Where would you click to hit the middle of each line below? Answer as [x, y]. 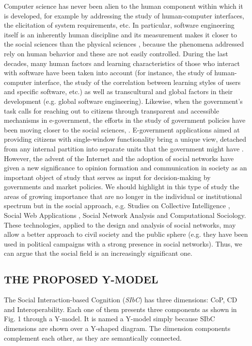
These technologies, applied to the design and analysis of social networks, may [120, 224]
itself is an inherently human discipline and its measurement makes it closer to [120, 34]
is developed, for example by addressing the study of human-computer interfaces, [124, 15]
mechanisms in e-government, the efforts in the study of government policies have [125, 120]
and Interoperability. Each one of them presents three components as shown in [120, 309]
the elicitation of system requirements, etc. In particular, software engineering [119, 25]
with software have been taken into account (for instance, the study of [108, 73]
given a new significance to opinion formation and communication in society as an [126, 168]
